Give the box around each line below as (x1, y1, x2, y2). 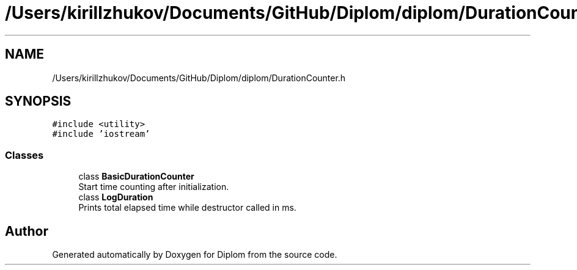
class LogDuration (78, 192, 153, 203)
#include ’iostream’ (52, 129, 150, 139)
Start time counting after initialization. (78, 181, 229, 192)
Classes (5, 148, 44, 161)
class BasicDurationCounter (78, 171, 194, 182)
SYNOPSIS (5, 93, 72, 109)
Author (5, 223, 48, 239)
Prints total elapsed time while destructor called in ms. (78, 202, 296, 213)
